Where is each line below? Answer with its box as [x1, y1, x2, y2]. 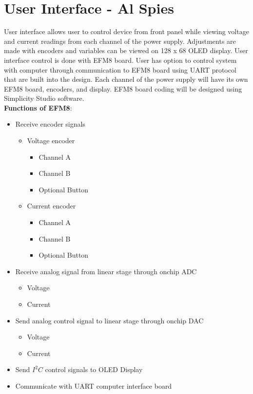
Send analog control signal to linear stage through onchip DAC [15, 315, 204, 325]
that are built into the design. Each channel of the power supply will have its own [4, 74, 248, 84]
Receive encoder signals [15, 119, 85, 129]
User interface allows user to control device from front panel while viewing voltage [4, 26, 249, 37]
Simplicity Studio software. [4, 93, 84, 103]
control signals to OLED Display [45, 364, 143, 375]
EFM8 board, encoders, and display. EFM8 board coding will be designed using [4, 83, 242, 94]
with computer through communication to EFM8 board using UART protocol [4, 64, 236, 75]
